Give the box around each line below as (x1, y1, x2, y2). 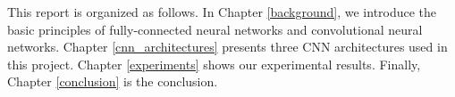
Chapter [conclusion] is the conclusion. (7, 72, 218, 91)
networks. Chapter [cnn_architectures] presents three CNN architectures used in (7, 37, 448, 56)
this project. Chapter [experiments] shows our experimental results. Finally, (7, 54, 421, 73)
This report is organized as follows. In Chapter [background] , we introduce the (7, 3, 437, 20)
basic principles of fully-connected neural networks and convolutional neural (7, 20, 423, 38)
